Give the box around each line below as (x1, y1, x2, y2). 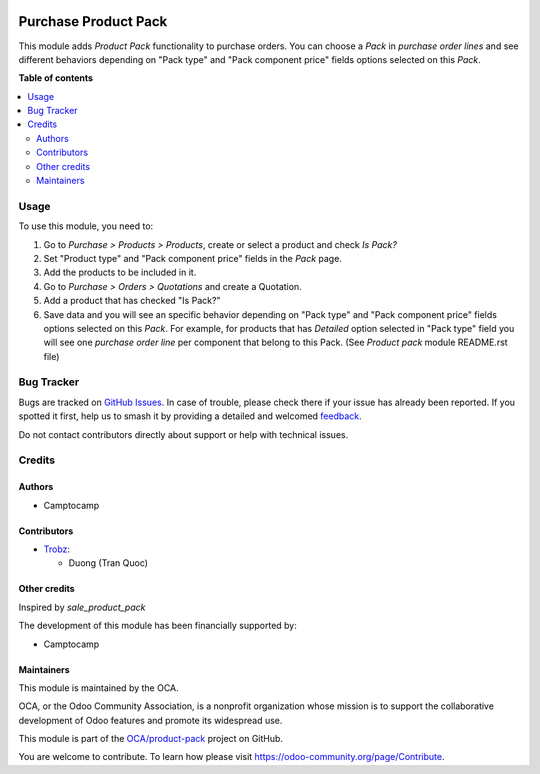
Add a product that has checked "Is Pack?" (43, 295, 221, 307)
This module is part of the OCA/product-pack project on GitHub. (18, 733, 284, 745)
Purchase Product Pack (18, 13, 168, 30)
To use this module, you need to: (18, 220, 154, 232)
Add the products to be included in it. (43, 266, 197, 279)
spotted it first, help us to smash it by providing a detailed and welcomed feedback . (18, 410, 362, 422)
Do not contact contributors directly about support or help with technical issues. (18, 428, 349, 440)
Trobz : (43, 543, 70, 555)
